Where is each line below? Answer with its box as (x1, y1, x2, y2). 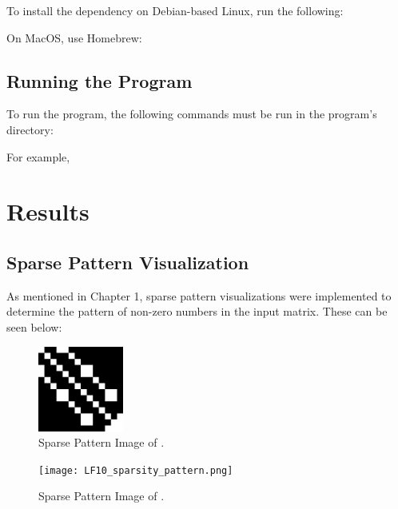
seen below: (6, 318, 62, 335)
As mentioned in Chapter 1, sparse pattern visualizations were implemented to (6, 287, 392, 304)
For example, (6, 148, 70, 165)
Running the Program (6, 68, 193, 93)
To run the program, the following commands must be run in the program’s (6, 105, 377, 122)
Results (6, 195, 90, 228)
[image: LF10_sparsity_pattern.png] (38, 464, 233, 476)
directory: (6, 121, 54, 137)
